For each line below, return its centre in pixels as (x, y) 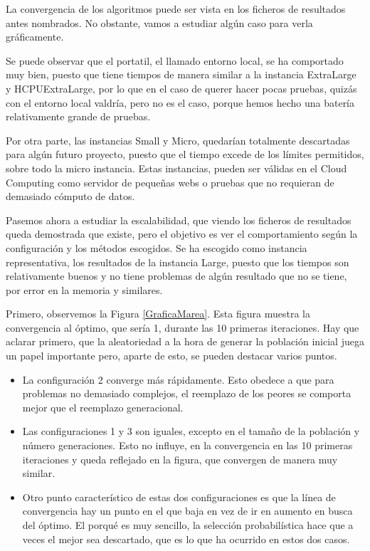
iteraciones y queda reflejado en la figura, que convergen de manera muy (180, 459)
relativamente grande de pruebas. (78, 116)
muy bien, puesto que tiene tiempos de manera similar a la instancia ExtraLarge (181, 74)
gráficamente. (35, 37)
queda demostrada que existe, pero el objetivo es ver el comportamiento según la (182, 234)
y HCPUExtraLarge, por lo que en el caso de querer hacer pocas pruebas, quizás (181, 88)
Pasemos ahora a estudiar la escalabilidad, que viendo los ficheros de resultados (179, 220)
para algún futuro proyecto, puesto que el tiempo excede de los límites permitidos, (185, 154)
